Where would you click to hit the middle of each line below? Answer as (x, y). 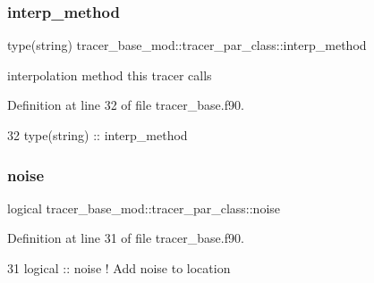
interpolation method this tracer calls (110, 75)
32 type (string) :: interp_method (98, 135)
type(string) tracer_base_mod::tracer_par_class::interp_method (187, 45)
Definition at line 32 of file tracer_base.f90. (126, 105)
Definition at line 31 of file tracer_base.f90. (126, 238)
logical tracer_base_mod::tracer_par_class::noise (144, 208)
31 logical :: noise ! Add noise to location (119, 268)
